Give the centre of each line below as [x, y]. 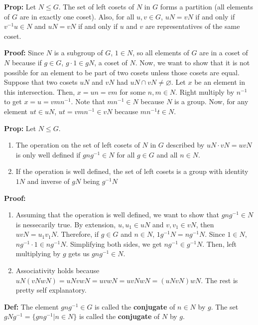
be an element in [220, 82]
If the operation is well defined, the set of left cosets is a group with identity [132, 171]
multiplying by [38, 253]
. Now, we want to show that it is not [193, 62]
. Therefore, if [78, 234]
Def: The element [31, 306]
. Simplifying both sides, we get [114, 244]
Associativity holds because [58, 270]
